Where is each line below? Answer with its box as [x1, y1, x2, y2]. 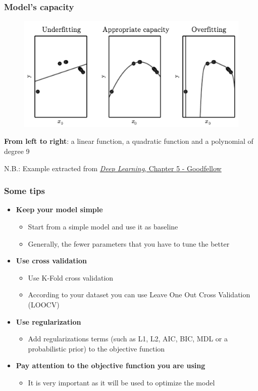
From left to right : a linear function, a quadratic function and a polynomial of [4, 136, 253, 146]
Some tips [4, 184, 45, 197]
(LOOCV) [28, 299, 60, 309]
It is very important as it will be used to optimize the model [28, 377, 215, 387]
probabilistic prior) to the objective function [28, 343, 165, 354]
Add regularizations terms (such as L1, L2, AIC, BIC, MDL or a [28, 333, 228, 344]
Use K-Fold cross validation [28, 272, 114, 283]
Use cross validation [16, 255, 87, 266]
